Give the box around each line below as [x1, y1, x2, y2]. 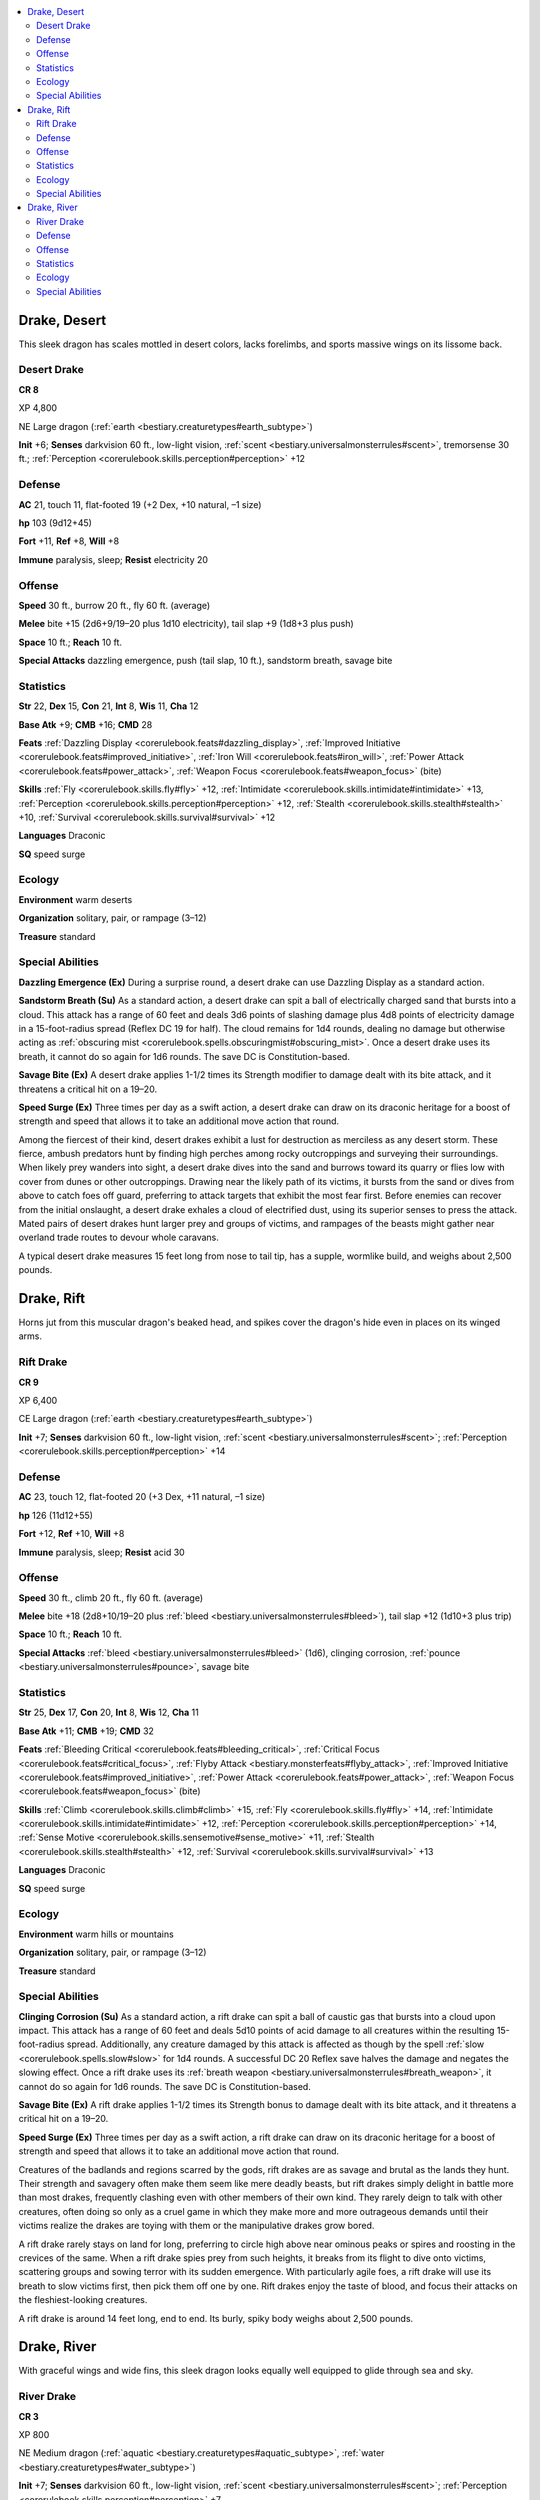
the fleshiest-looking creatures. [18, 2294, 148, 2306]
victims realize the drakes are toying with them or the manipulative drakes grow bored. [18, 2220, 375, 2232]
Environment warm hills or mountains [18, 1928, 174, 1940]
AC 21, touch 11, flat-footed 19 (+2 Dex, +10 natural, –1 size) [18, 498, 262, 510]
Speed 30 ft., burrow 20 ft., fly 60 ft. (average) [18, 599, 211, 611]
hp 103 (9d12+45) [18, 516, 92, 529]
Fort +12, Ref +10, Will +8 [18, 1528, 125, 1540]
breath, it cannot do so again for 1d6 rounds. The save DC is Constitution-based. [18, 1050, 350, 1062]
